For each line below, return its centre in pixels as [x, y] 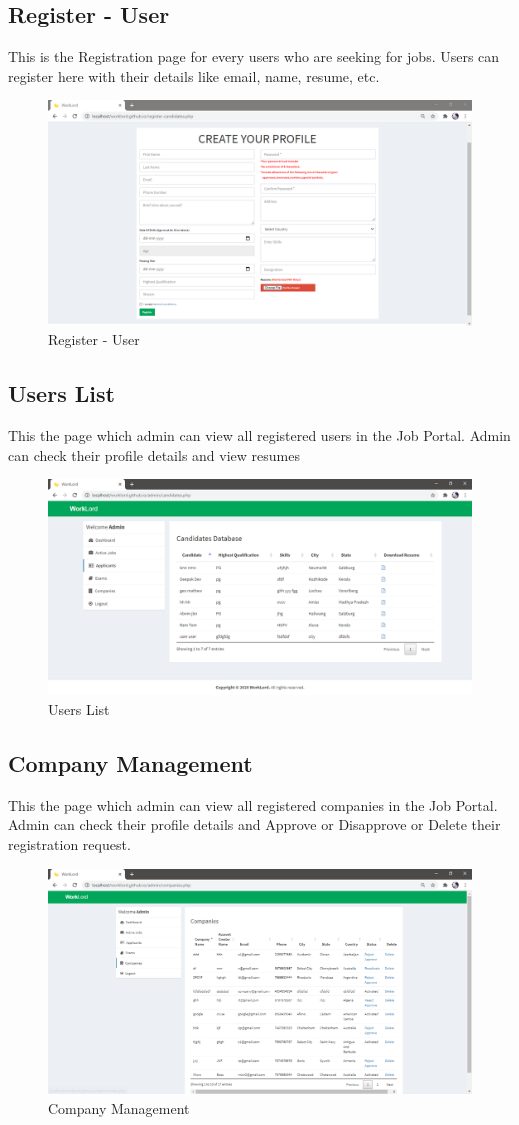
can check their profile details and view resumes [154, 454]
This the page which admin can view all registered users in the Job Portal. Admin [259, 435]
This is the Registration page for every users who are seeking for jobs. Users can [254, 56]
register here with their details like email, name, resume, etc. [194, 75]
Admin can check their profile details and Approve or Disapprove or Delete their [254, 824]
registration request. [69, 843]
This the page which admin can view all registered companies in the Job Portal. [253, 804]
